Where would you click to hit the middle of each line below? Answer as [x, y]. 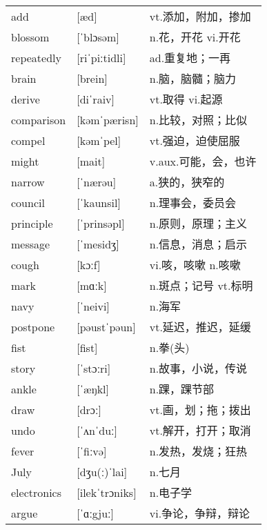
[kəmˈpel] [99, 140]
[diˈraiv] [96, 99]
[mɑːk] [92, 285]
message [31, 244]
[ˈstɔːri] [94, 368]
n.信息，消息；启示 [198, 244]
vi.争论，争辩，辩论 [200, 513]
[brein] [92, 78]
